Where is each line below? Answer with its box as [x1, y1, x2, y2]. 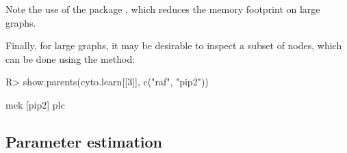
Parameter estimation [5, 130, 163, 152]
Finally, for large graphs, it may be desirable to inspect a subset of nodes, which [5, 38, 342, 53]
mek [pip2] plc [5, 97, 65, 111]
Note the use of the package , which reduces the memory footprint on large [5, 2, 320, 16]
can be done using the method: [5, 51, 136, 66]
